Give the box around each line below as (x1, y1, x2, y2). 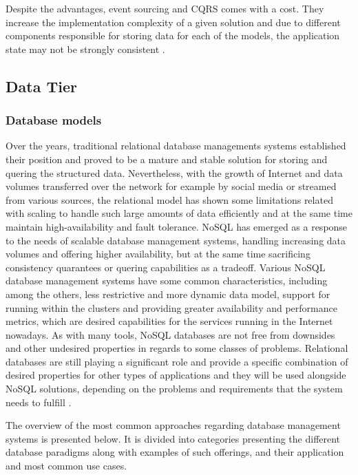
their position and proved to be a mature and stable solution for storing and (6, 151, 328, 166)
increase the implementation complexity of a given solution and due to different (6, 14, 341, 29)
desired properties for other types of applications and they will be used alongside (6, 368, 346, 382)
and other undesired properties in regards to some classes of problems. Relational (6, 341, 348, 355)
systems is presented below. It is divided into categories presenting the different (6, 431, 341, 445)
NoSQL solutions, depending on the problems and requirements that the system (6, 381, 343, 396)
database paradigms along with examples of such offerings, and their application (6, 445, 344, 459)
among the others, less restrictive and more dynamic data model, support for (6, 286, 330, 301)
